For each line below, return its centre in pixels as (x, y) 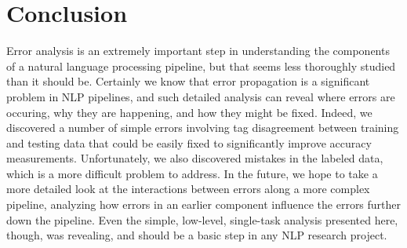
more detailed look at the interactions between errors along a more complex (188, 189)
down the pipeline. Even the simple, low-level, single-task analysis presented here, (202, 219)
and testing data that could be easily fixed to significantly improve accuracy (189, 142)
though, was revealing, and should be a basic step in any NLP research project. (197, 235)
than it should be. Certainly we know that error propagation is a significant (188, 81)
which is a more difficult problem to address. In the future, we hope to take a (192, 173)
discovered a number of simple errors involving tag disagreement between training (203, 128)
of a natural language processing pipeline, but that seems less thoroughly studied (201, 66)
